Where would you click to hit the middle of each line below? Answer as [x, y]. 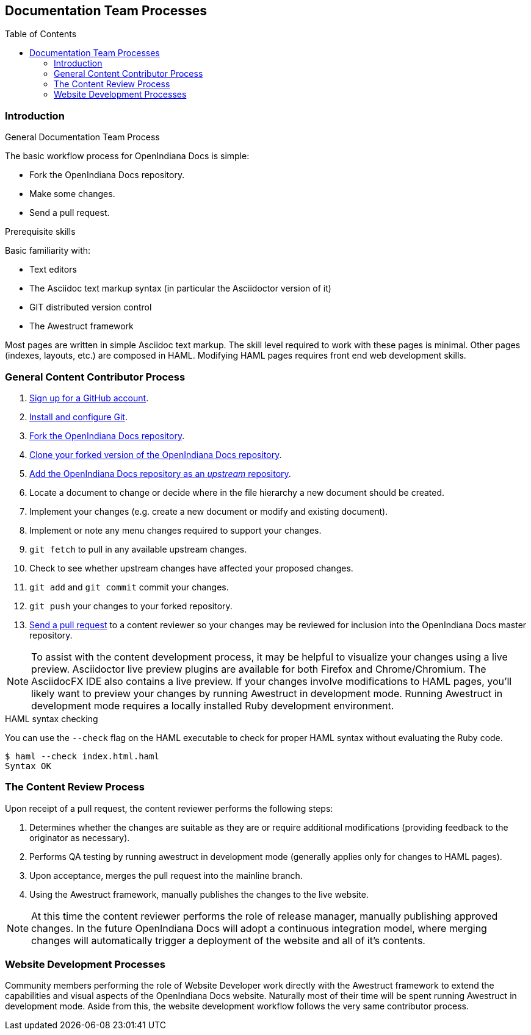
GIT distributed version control [91, 307]
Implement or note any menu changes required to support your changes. [175, 530]
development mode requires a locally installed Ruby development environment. [213, 705]
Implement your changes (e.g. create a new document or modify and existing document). [209, 511]
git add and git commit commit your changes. [129, 587]
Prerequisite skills [40, 232]
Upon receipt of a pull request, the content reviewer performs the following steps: [169, 808]
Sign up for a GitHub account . [89, 398]
